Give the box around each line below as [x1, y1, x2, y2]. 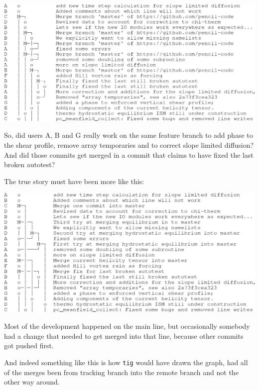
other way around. [4, 377, 60, 387]
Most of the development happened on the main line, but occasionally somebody [4, 321, 250, 331]
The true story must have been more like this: [4, 176, 144, 186]
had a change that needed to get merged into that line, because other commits [4, 330, 244, 341]
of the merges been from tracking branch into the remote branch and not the [4, 367, 239, 377]
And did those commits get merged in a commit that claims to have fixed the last [4, 149, 254, 160]
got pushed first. [4, 340, 54, 351]
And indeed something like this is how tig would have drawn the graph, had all [4, 357, 248, 367]
